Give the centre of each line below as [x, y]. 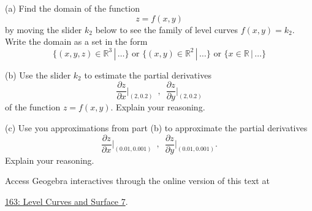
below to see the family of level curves [166, 29]
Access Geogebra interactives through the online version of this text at [137, 181]
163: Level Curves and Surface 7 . [67, 201]
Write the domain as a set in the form [76, 41]
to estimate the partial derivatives [148, 75]
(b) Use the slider [38, 75]
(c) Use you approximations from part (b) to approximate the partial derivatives [156, 128]
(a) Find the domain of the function [72, 8]
